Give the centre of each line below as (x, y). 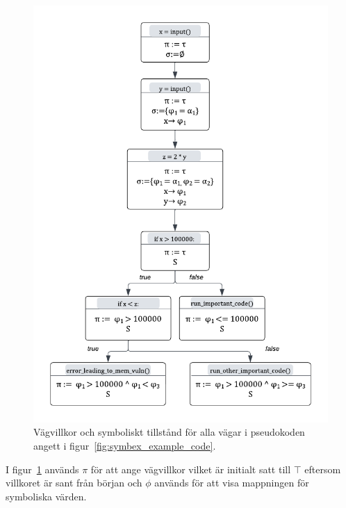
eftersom (323, 469)
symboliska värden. (46, 496)
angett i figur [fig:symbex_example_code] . (125, 445)
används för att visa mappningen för (232, 483)
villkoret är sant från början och (74, 483)
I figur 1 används (42, 469)
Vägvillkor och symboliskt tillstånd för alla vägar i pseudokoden (169, 432)
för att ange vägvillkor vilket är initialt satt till (191, 469)
